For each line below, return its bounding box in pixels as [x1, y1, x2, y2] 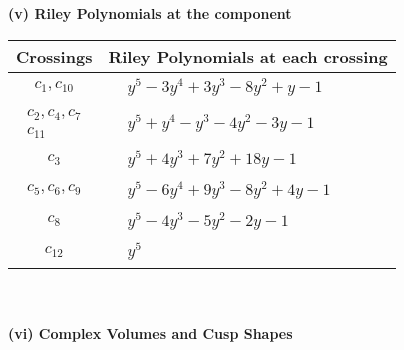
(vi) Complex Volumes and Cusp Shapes [8, 322, 293, 343]
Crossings [16, 44, 93, 68]
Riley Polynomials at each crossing [108, 44, 388, 68]
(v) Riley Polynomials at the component [8, 3, 292, 23]
